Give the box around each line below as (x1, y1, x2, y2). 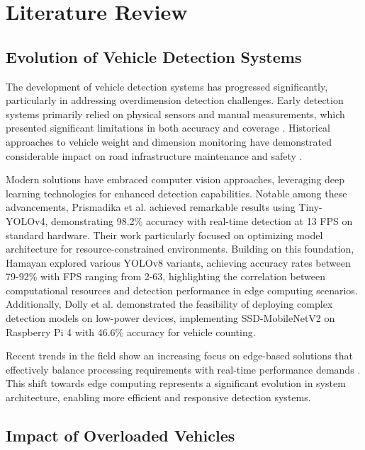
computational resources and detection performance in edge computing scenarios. (6, 282, 358, 297)
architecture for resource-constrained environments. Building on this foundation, (6, 241, 354, 256)
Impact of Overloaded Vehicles (6, 425, 235, 446)
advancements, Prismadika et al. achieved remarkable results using (6, 200, 296, 214)
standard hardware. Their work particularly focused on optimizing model (6, 227, 323, 242)
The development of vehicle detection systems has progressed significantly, (6, 79, 328, 93)
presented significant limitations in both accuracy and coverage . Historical (6, 120, 330, 135)
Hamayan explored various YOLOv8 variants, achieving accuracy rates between (6, 255, 351, 270)
